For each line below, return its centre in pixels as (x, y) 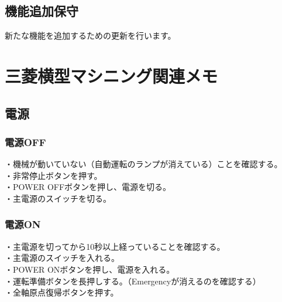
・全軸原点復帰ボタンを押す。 (62, 292)
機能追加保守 (42, 11)
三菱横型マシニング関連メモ (111, 75)
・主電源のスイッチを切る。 (58, 198)
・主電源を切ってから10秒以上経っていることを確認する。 (115, 246)
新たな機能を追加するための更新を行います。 (90, 35)
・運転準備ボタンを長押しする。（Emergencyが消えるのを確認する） (133, 281)
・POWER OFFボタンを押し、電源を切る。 (88, 187)
